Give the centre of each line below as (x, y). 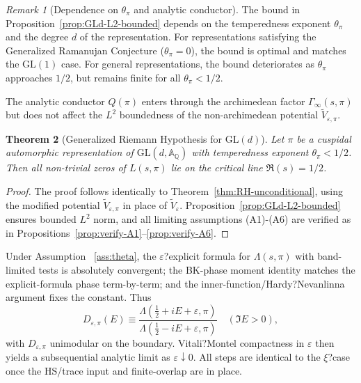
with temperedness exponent (250, 152)
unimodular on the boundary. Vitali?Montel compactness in (177, 342)
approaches (29, 77)
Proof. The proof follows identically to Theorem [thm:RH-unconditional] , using (174, 191)
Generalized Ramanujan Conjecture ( (85, 50)
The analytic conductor (55, 101)
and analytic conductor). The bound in (217, 9)
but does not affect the (54, 115)
